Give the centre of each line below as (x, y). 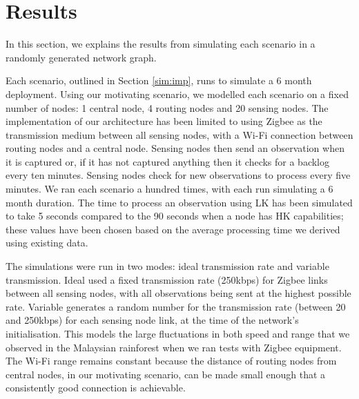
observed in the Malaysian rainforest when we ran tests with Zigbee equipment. (174, 347)
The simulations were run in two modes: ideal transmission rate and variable (167, 266)
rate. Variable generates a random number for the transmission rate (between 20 (176, 306)
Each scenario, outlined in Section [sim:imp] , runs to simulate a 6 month (159, 80)
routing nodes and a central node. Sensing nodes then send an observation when (175, 148)
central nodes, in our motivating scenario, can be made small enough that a (166, 374)
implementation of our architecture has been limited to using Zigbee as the (164, 121)
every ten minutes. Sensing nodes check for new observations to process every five (178, 175)
